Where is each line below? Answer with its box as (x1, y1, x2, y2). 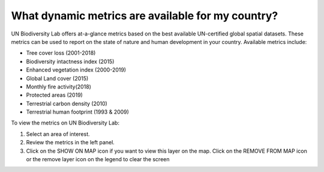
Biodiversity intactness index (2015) (26, 58, 115, 65)
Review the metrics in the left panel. (26, 139, 115, 146)
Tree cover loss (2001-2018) (26, 49, 96, 57)
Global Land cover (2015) (26, 75, 89, 82)
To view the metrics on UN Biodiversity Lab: (11, 119, 120, 126)
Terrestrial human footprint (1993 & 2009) (26, 108, 129, 115)
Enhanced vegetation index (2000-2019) (26, 66, 126, 73)
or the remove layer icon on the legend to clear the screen (26, 156, 170, 163)
